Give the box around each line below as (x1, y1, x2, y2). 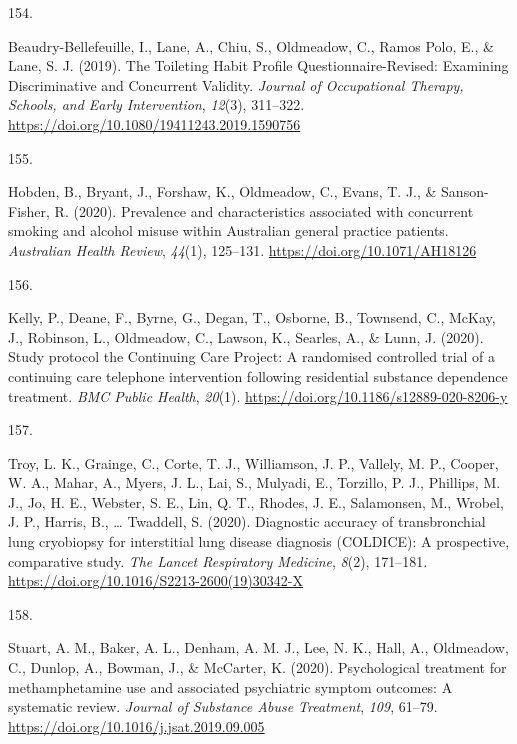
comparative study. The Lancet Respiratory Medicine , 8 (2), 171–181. (8, 550, 428, 571)
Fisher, (8, 200, 50, 221)
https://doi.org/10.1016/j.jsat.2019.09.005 (8, 715, 265, 736)
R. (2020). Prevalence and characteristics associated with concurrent (54, 200, 474, 221)
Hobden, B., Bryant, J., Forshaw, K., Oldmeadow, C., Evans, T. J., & (8, 181, 437, 202)
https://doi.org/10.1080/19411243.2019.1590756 (8, 113, 301, 134)
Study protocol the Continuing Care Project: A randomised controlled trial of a (8, 346, 496, 367)
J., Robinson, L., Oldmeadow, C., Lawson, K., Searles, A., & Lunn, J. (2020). (8, 326, 484, 347)
